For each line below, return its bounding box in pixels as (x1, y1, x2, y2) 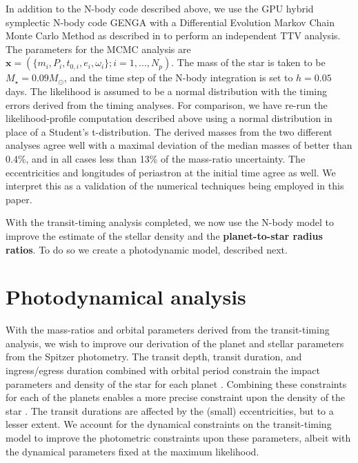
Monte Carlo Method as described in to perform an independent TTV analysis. (6, 28, 341, 43)
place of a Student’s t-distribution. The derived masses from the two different (6, 124, 332, 138)
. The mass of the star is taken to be (171, 55, 326, 70)
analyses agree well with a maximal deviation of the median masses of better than (6, 138, 352, 152)
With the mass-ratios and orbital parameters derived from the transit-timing (6, 322, 330, 337)
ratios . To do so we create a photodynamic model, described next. (6, 242, 288, 256)
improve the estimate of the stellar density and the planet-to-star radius (6, 228, 323, 243)
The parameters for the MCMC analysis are (6, 41, 191, 56)
